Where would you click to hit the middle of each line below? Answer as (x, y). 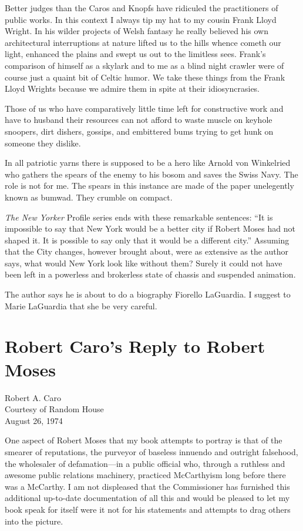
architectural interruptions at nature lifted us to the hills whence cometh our (143, 42)
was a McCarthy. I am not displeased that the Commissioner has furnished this (147, 486)
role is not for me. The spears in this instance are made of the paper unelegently (149, 186)
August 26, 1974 (34, 420)
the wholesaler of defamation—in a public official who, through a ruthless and (145, 463)
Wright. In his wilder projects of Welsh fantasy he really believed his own (137, 31)
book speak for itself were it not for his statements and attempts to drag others (148, 509)
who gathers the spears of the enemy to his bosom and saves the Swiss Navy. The (151, 174)
